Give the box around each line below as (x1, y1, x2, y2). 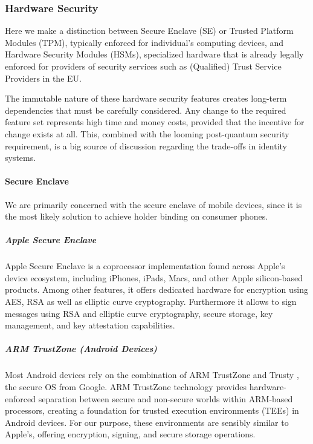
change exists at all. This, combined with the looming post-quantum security (5, 127, 289, 140)
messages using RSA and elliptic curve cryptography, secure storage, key (5, 307, 273, 319)
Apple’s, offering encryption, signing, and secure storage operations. (5, 428, 256, 440)
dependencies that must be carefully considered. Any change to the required (5, 103, 286, 116)
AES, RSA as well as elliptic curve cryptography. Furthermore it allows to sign (5, 295, 297, 308)
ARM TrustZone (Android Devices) (5, 342, 157, 355)
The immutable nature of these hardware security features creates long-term (5, 92, 287, 105)
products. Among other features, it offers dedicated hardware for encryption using (5, 283, 308, 296)
